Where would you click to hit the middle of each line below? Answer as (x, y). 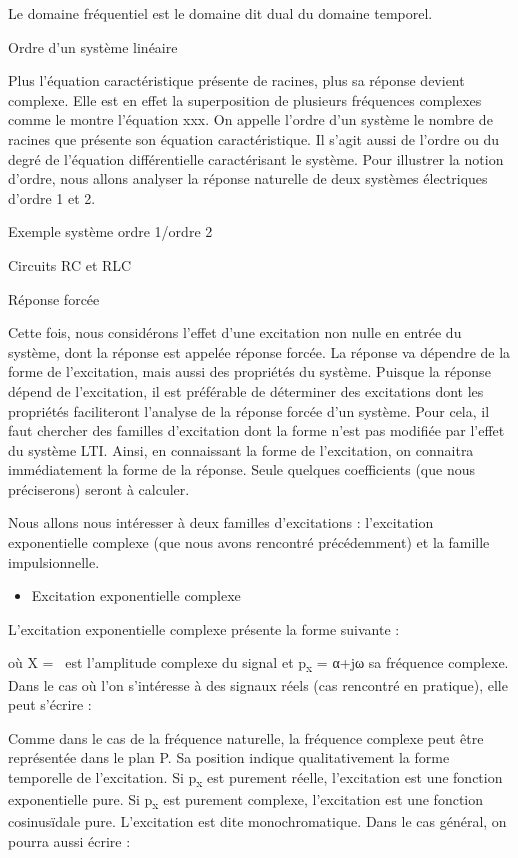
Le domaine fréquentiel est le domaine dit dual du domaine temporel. (220, 13)
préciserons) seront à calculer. (99, 488)
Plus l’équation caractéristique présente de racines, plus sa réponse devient (236, 80)
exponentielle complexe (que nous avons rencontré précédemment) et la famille (249, 542)
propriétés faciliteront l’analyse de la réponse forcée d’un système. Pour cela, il (249, 410)
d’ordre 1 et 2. (52, 197)
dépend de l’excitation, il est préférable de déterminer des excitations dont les (246, 390)
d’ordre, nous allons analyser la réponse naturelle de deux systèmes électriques (248, 178)
